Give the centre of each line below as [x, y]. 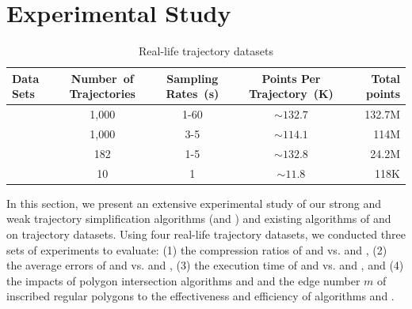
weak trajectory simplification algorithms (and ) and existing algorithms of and [199, 219]
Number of [102, 78]
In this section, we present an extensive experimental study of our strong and [194, 203]
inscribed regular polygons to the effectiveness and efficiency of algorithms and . [200, 296]
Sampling [193, 78]
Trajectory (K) [291, 94]
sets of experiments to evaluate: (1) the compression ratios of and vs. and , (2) [197, 249]
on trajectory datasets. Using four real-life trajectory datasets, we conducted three [206, 234]
